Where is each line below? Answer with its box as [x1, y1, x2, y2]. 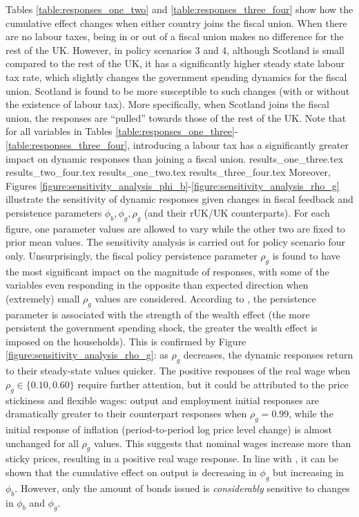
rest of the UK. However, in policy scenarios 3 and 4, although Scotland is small [6, 42, 345, 57]
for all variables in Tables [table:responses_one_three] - [6, 124, 238, 138]
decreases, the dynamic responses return [183, 347, 353, 362]
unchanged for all [6, 435, 79, 450]
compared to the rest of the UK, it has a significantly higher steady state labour [6, 56, 345, 71]
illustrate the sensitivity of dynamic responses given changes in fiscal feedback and [6, 192, 353, 206]
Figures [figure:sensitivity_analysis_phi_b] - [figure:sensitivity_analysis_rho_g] [6, 178, 340, 192]
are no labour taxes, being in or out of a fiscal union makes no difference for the [6, 29, 344, 44]
